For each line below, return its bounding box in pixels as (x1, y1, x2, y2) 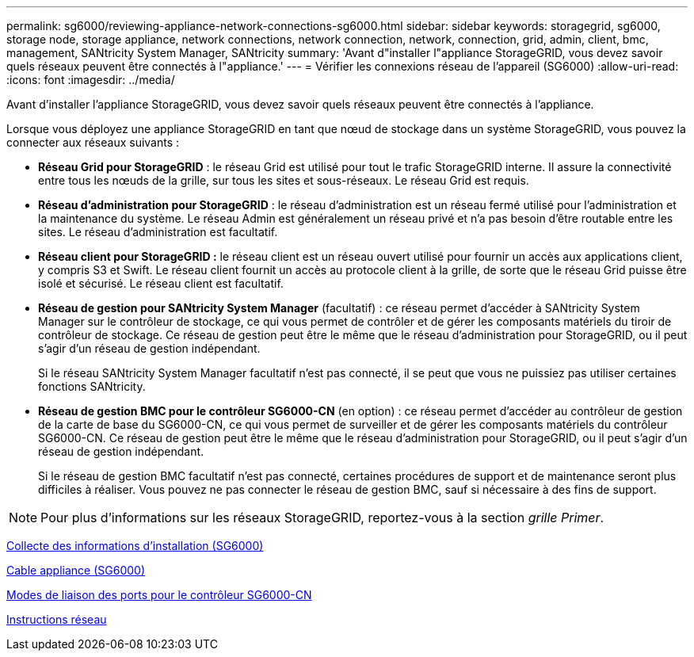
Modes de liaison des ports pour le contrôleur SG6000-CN (6, 588, 312, 602)
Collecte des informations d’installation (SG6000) (6, 539, 264, 552)
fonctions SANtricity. (38, 380, 146, 393)
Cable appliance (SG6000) (6, 563, 145, 577)
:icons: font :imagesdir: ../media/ (6, 73, 175, 86)
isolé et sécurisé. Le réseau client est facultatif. (38, 277, 284, 290)
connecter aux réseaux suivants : (6, 136, 180, 149)
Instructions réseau (6, 613, 107, 626)
